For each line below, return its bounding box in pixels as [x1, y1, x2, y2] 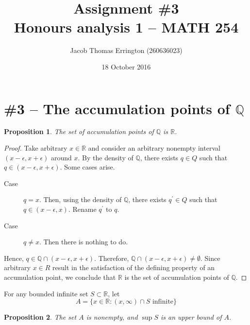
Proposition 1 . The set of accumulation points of [4, 126, 154, 137]
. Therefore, [94, 253, 129, 263]
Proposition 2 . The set [4, 312, 77, 322]
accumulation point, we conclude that [4, 272, 116, 282]
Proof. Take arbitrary [4, 143, 67, 153]
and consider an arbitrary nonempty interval [88, 143, 220, 153]
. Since [200, 253, 220, 263]
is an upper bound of [161, 312, 222, 322]
